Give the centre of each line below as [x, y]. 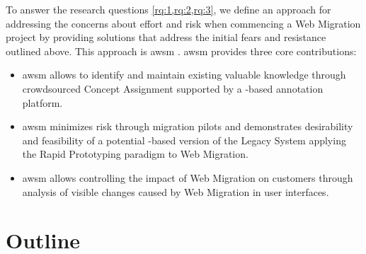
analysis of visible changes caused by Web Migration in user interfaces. [176, 191]
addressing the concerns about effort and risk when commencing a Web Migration [183, 23]
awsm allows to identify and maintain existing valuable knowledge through [184, 75]
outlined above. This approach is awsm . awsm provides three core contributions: [181, 51]
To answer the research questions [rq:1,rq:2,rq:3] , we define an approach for [168, 9]
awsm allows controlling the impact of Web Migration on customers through [188, 177]
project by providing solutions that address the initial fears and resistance [166, 37]
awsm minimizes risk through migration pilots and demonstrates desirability [188, 126]
